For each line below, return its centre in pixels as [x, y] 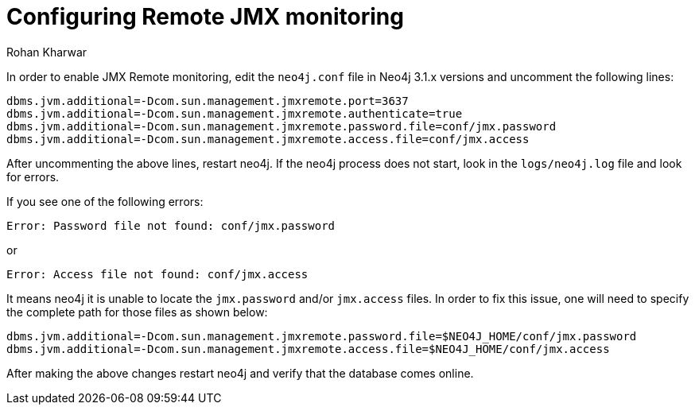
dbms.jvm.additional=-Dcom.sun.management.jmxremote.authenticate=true [235, 113]
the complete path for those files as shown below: [137, 312]
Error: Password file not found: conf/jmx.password [171, 225]
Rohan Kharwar [47, 52]
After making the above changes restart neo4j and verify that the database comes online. [240, 373]
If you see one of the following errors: [105, 201]
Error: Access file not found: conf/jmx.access [157, 274]
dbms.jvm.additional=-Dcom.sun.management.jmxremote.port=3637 [208, 101]
